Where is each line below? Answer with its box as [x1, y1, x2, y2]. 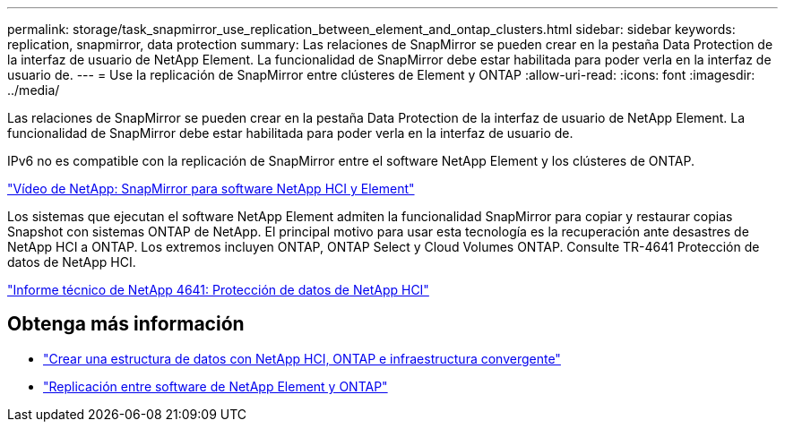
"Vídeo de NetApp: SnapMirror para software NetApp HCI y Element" [7, 181, 415, 196]
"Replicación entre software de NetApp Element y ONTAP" [43, 378, 388, 394]
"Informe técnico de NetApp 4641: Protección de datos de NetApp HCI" [7, 282, 429, 297]
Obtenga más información [7, 313, 245, 336]
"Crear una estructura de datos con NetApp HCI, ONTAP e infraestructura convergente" [43, 350, 561, 366]
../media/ [7, 82, 60, 98]
